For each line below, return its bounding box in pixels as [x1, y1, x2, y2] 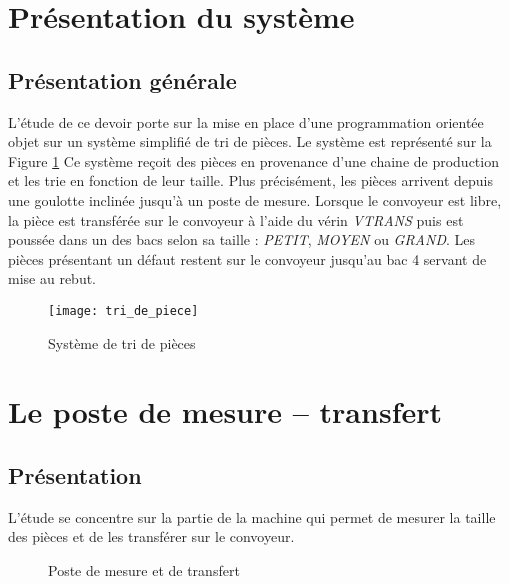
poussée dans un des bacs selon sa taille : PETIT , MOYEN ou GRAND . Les [8, 229, 476, 250]
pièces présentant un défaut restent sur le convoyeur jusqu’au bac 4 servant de [8, 248, 487, 269]
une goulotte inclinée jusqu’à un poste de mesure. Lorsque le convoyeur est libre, [8, 189, 502, 210]
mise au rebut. [8, 268, 97, 289]
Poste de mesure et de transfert [48, 559, 240, 580]
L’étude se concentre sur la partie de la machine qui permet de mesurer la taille [8, 506, 496, 527]
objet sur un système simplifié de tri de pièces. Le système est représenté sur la [8, 131, 492, 152]
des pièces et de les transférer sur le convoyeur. [8, 526, 295, 547]
